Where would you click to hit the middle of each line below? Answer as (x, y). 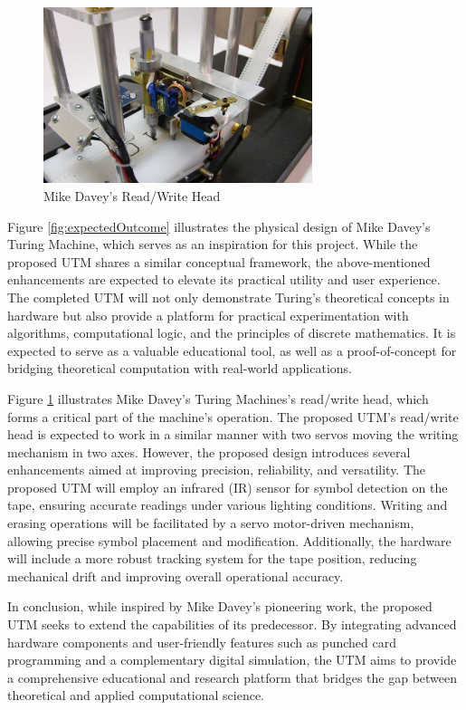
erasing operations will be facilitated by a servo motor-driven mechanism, (211, 523)
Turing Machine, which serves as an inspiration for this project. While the (213, 244)
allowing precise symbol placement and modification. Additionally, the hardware (229, 540)
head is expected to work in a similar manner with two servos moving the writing (233, 434)
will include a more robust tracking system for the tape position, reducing (212, 558)
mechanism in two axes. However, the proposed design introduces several (209, 451)
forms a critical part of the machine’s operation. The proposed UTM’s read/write (233, 416)
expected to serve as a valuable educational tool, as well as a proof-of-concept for (232, 350)
